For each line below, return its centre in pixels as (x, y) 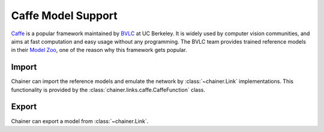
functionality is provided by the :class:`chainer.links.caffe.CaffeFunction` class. (108, 90)
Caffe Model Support (64, 16)
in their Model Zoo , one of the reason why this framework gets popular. (99, 50)
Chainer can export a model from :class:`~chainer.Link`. (80, 121)
